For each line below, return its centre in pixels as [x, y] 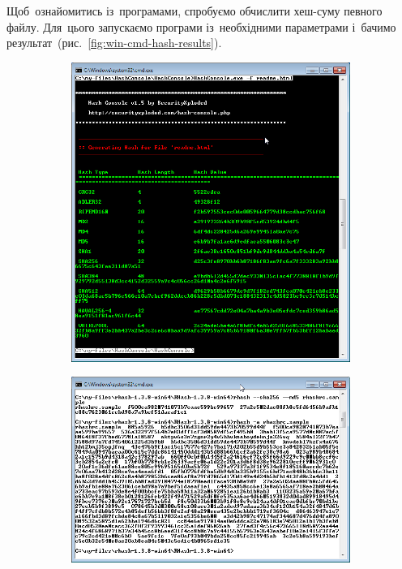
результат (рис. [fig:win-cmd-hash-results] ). [114, 43]
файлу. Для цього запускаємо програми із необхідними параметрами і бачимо [201, 26]
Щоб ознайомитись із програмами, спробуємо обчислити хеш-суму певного [195, 11]
